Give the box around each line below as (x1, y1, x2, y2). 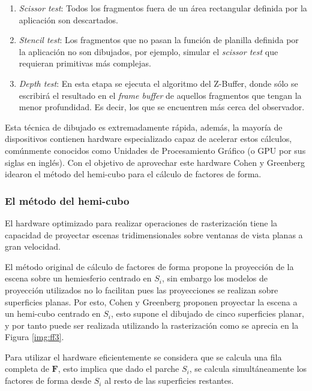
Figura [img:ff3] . (5, 331, 64, 343)
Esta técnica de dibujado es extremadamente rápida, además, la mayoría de (5, 120, 283, 133)
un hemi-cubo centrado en (5, 307, 101, 320)
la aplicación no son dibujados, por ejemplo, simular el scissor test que (19, 45, 278, 57)
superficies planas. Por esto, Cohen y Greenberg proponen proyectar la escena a (5, 295, 298, 308)
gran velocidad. (5, 240, 61, 253)
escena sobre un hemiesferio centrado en (5, 272, 152, 284)
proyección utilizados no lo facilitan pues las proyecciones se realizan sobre (5, 283, 278, 296)
